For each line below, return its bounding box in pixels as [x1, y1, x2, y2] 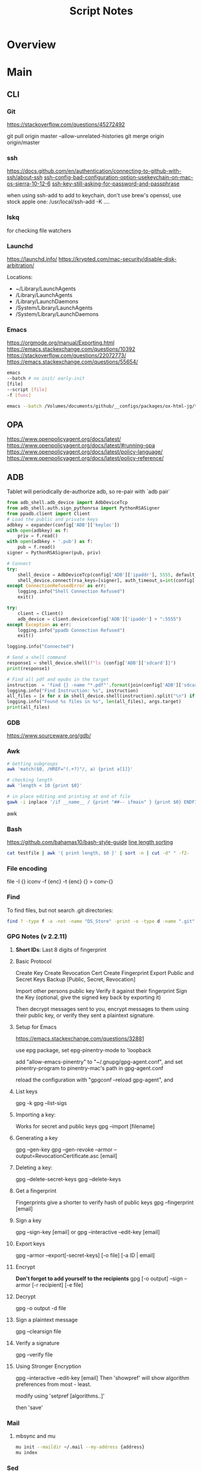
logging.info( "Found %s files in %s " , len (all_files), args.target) [7, 699, 182, 705]
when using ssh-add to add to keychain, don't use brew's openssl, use [7, 192, 182, 199]
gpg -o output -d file [15, 1304, 67, 1311]
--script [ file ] [7, 386, 47, 392]
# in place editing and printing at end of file [7, 794, 131, 800]
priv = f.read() [17, 533, 59, 539]
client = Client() [17, 610, 64, 616]
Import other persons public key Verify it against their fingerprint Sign [15, 987, 188, 994]
